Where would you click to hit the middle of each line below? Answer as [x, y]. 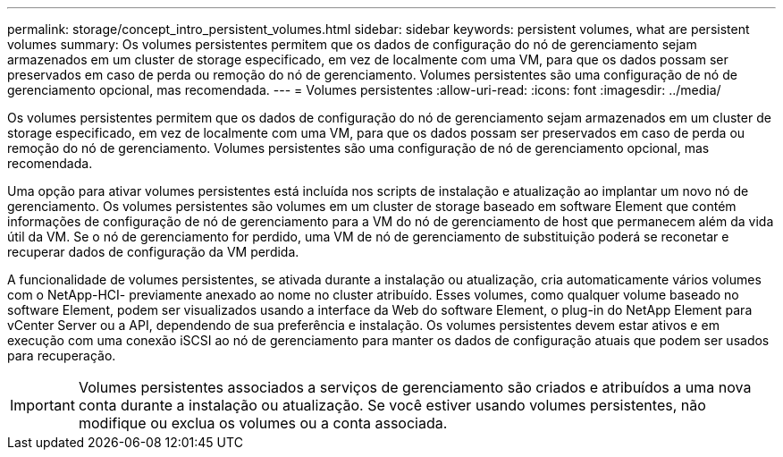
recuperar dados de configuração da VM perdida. [153, 252]
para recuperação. [62, 355]
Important [42, 405]
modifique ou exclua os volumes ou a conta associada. [263, 423]
